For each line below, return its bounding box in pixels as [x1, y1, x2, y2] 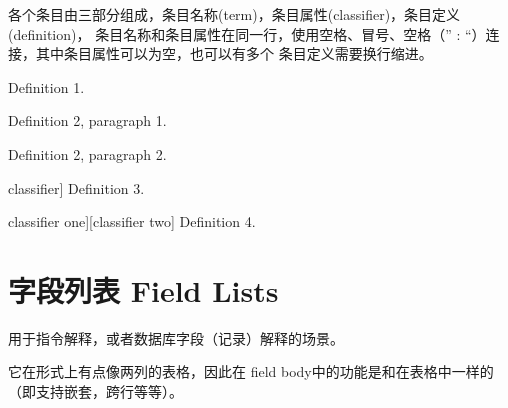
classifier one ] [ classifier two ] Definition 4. [8, 211, 256, 232]
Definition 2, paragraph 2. [8, 143, 167, 164]
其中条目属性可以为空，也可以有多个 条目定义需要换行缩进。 [35, 43, 433, 64]
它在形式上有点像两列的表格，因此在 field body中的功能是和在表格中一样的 [8, 361, 494, 382]
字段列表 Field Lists [8, 269, 279, 310]
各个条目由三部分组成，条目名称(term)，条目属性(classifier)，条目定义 [8, 4, 461, 24]
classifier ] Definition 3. [8, 177, 145, 198]
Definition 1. [8, 76, 85, 97]
